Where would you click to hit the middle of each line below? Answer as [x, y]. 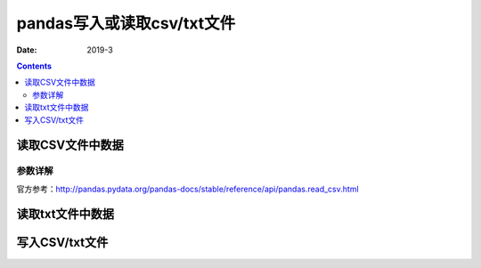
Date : [27, 50]
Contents [34, 66]
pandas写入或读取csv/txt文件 [126, 23]
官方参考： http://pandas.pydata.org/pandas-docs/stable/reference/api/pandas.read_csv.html [188, 189]
